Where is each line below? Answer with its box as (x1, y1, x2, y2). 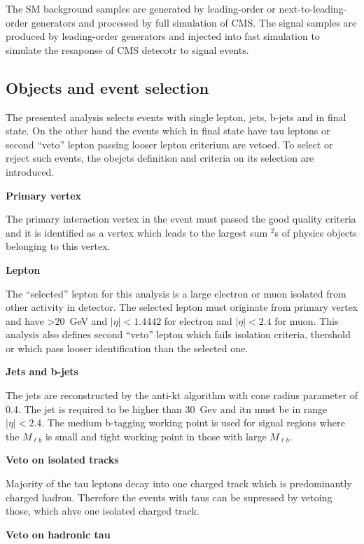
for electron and (164, 313, 232, 328)
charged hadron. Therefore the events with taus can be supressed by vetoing (6, 489, 332, 504)
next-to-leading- (279, 1, 347, 15)
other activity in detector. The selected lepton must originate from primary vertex (6, 300, 358, 314)
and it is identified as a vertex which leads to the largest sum (6, 225, 268, 239)
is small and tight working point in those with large (45, 428, 267, 443)
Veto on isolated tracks (6, 452, 119, 467)
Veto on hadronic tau (6, 526, 111, 541)
